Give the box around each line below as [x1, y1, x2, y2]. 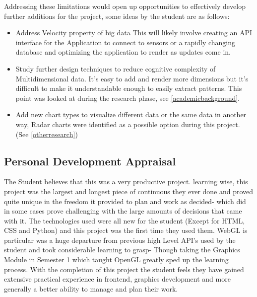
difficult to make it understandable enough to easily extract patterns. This [15, 83, 242, 93]
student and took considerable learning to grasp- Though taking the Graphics [4, 244, 240, 255]
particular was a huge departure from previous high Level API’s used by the [4, 234, 236, 245]
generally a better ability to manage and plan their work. [4, 283, 178, 294]
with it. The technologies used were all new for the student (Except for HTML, [4, 215, 245, 225]
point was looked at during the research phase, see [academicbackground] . [15, 92, 240, 103]
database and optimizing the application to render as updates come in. [15, 47, 231, 57]
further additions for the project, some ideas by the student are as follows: [4, 10, 230, 21]
